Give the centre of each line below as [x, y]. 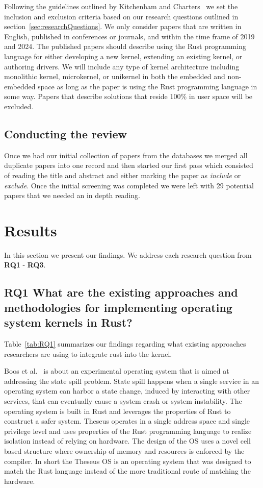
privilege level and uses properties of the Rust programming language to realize [128, 431]
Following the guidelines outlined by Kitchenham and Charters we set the [121, 6]
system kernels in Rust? [68, 322]
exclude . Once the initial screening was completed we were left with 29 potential [129, 185]
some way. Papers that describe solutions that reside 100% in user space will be [128, 96]
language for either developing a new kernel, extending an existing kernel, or [123, 56]
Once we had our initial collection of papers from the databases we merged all [126, 155]
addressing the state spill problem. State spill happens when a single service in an [132, 381]
